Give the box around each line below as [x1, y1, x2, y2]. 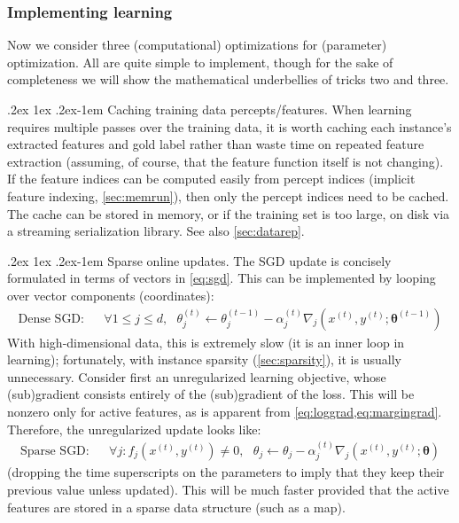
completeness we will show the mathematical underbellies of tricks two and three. [7, 70, 449, 89]
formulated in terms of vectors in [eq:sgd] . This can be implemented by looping [7, 269, 436, 287]
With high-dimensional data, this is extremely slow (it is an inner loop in [7, 332, 405, 351]
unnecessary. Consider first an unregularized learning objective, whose [7, 367, 386, 386]
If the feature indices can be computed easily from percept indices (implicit [7, 169, 416, 188]
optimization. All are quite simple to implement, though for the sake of [7, 52, 393, 71]
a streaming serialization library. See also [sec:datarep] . [7, 222, 305, 240]
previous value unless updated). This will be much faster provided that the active [7, 480, 449, 498]
